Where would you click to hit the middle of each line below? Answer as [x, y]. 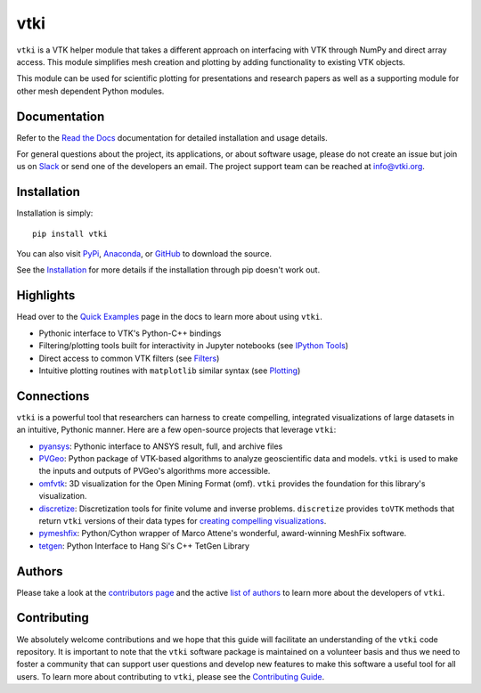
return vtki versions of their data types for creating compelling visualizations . [183, 520]
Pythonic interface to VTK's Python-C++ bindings [130, 333]
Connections [53, 396]
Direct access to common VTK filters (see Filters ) [129, 358]
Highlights [46, 295]
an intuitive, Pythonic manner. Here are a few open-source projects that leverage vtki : [176, 430]
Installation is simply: [55, 213]
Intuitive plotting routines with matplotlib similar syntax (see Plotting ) [170, 371]
